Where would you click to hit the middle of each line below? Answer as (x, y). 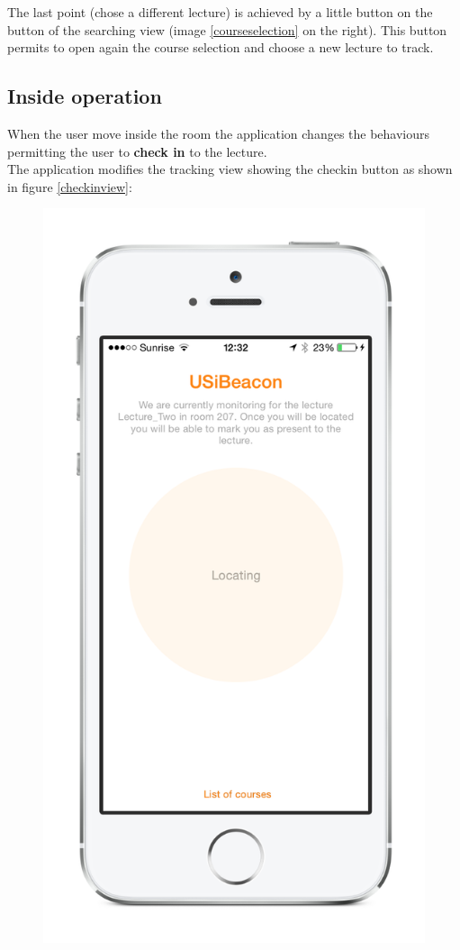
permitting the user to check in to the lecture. (137, 151)
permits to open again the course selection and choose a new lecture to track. (221, 47)
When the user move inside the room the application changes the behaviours (219, 133)
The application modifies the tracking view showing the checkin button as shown (230, 169)
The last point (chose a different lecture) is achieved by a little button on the (220, 12)
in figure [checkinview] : (70, 186)
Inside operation (85, 96)
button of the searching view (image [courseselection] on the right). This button (227, 29)
